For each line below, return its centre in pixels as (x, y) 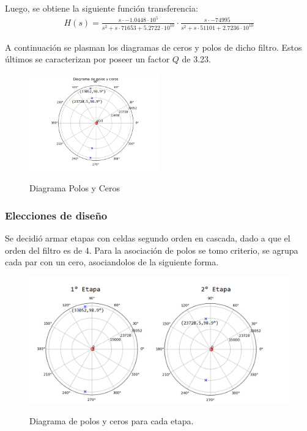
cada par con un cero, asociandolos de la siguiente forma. (112, 262)
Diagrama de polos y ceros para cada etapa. (112, 421)
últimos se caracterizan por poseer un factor (87, 59)
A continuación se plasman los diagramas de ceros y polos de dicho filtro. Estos (153, 47)
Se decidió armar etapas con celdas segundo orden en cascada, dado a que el (148, 238)
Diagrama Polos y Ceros (75, 188)
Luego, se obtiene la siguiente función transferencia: (102, 8)
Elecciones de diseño (56, 215)
